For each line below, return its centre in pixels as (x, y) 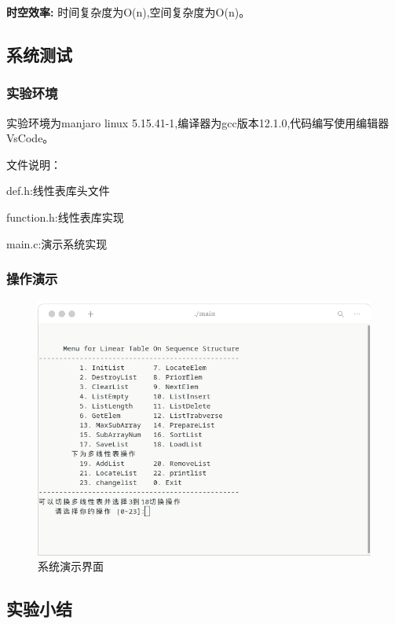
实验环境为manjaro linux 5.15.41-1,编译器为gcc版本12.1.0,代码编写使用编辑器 (198, 122)
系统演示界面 (71, 566)
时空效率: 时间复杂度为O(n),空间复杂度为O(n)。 (128, 12)
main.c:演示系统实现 (57, 243)
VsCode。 (30, 138)
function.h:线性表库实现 (65, 217)
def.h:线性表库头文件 (58, 191)
